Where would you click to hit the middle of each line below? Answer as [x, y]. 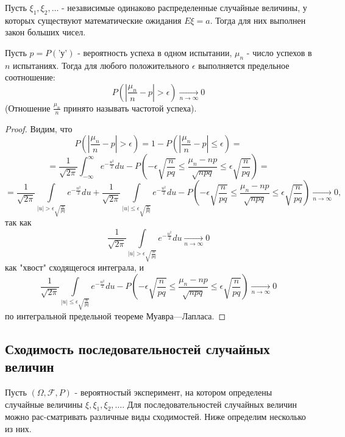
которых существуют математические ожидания [93, 20]
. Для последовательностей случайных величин [209, 404]
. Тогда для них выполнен [258, 20]
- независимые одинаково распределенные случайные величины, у [184, 7]
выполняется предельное [244, 65]
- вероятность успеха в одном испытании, [155, 52]
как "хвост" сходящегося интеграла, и [74, 267]
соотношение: [30, 77]
